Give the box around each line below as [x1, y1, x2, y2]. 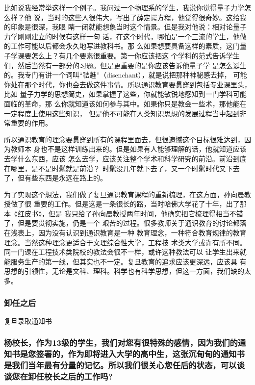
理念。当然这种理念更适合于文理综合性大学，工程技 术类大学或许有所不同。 [4, 237, 247, 247]
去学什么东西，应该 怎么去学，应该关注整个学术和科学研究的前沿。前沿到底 [4, 153, 247, 163]
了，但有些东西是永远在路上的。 [4, 173, 107, 183]
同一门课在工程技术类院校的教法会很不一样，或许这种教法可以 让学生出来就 [4, 247, 247, 257]
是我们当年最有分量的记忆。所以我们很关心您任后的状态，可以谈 [4, 359, 245, 371]
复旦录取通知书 [4, 315, 52, 326]
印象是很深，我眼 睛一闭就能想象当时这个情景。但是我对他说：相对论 [10, 22, 233, 32]
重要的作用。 [10, 118, 52, 128]
